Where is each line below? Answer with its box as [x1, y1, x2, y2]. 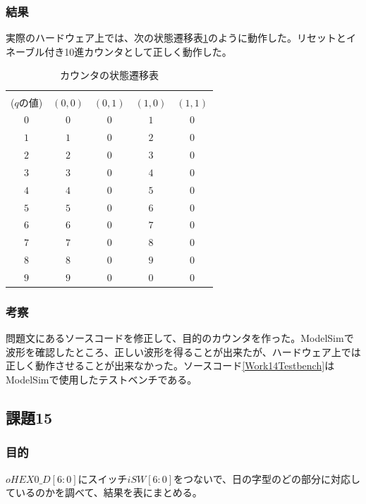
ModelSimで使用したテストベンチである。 [6, 372, 197, 387]
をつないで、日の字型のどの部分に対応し [173, 471, 361, 486]
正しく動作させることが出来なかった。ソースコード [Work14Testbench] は [6, 358, 335, 373]
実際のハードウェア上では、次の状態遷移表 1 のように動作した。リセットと [6, 30, 346, 45]
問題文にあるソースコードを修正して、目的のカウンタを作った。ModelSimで [6, 331, 354, 345]
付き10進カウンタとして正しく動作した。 [44, 44, 232, 59]
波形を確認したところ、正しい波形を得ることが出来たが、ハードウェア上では [6, 344, 361, 359]
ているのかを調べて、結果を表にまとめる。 [6, 485, 202, 500]
